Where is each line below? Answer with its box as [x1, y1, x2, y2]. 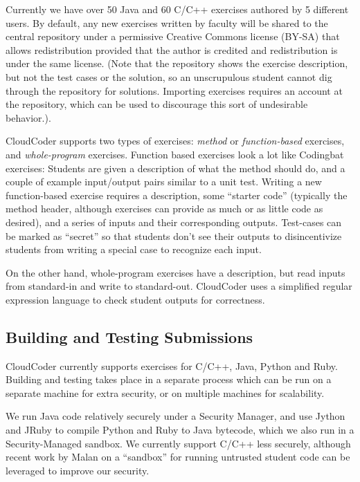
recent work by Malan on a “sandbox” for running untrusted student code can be [6, 449, 350, 464]
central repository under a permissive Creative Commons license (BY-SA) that [6, 29, 340, 44]
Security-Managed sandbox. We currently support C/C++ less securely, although [6, 436, 351, 450]
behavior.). [6, 110, 51, 124]
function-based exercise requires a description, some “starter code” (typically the [6, 187, 348, 202]
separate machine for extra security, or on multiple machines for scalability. [6, 385, 325, 400]
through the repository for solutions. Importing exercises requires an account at [6, 83, 343, 98]
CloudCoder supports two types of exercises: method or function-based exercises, [6, 133, 345, 148]
